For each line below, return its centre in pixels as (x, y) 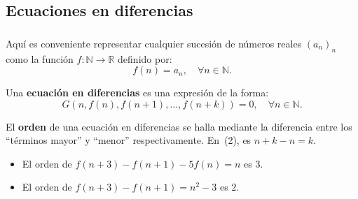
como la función (40, 58)
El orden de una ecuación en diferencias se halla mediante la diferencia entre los (179, 126)
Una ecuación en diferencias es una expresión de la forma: (137, 93)
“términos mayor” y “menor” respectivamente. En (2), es (129, 140)
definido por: (145, 58)
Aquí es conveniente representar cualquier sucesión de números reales (154, 43)
